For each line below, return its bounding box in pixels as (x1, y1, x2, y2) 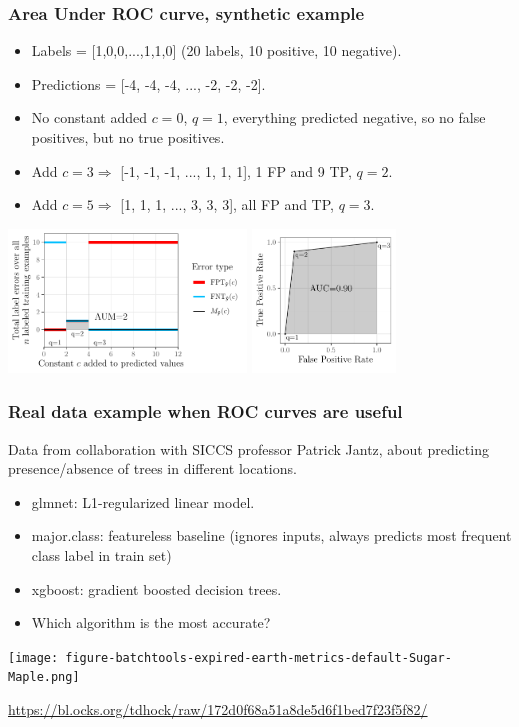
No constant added (31, 107, 147, 128)
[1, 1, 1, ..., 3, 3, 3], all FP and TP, (120, 194, 334, 215)
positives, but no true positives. (31, 127, 225, 147)
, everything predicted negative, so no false (223, 107, 486, 128)
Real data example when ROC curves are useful (8, 399, 403, 424)
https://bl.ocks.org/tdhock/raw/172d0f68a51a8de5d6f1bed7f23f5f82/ (8, 699, 428, 720)
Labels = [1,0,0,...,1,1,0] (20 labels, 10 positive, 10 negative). (31, 40, 402, 61)
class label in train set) (31, 544, 172, 565)
